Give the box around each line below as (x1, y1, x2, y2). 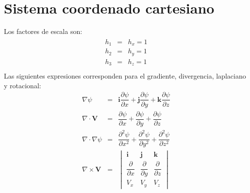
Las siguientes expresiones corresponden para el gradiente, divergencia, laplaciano (4, 71, 246, 81)
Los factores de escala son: (4, 26, 83, 36)
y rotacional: (4, 80, 41, 90)
